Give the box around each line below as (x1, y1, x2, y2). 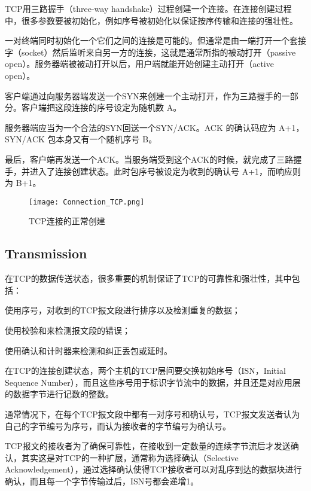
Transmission (5, 244, 87, 263)
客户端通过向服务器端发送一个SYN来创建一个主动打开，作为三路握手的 (5, 89, 282, 102)
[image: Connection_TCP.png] (29, 197, 145, 206)
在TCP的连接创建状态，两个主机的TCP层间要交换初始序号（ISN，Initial (5, 364, 286, 377)
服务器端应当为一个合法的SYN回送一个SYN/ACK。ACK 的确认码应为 (5, 121, 276, 133)
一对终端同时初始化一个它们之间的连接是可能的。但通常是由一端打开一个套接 (5, 34, 306, 47)
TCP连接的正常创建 (29, 215, 105, 227)
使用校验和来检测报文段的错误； (5, 324, 130, 336)
